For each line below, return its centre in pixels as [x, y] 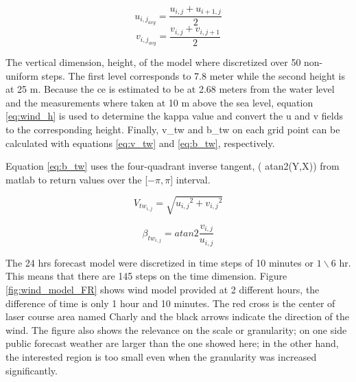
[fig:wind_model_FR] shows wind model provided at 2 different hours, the [163, 289]
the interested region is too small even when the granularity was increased [161, 356]
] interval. [190, 179]
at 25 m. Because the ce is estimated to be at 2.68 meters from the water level [170, 89]
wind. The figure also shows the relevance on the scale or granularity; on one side [176, 329]
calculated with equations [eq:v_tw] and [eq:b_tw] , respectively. [140, 143]
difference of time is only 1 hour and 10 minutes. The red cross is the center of [170, 303]
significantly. [32, 370]
